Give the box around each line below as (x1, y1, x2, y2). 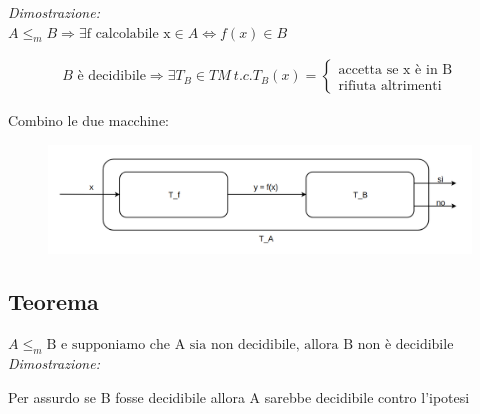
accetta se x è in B (338, 62, 453, 77)
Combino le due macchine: (8, 110, 169, 131)
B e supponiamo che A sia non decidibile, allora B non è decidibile (46, 338, 454, 353)
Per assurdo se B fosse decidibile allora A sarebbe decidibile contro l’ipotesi (8, 386, 470, 407)
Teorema (8, 286, 99, 317)
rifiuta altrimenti (338, 78, 442, 93)
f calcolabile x (86, 26, 171, 41)
